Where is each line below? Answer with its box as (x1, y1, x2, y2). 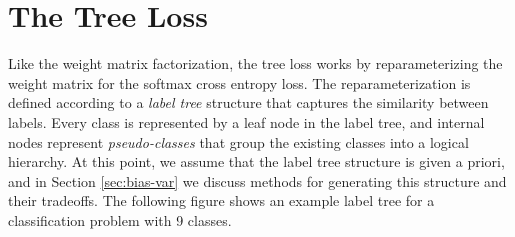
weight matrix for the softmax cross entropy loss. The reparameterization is (8, 72, 471, 93)
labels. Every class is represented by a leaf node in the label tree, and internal (8, 111, 485, 132)
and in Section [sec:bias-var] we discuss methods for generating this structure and (8, 170, 507, 191)
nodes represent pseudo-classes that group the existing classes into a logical (8, 131, 469, 152)
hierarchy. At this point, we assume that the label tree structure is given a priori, (8, 151, 505, 172)
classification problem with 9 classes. (8, 209, 232, 230)
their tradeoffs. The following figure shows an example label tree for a (8, 190, 435, 211)
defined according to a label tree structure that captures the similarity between (8, 92, 489, 113)
